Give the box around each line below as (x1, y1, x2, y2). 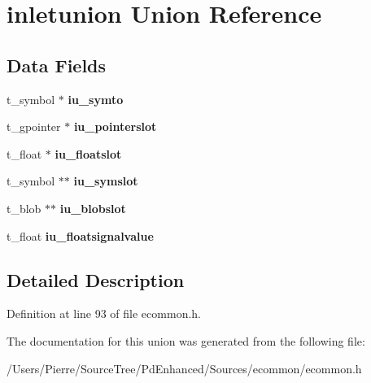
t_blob (7, 199, 41, 216)
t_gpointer (7, 118, 61, 135)
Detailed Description (7, 267, 185, 292)
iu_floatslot (55, 145, 122, 162)
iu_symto (68, 90, 124, 107)
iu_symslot (73, 172, 138, 189)
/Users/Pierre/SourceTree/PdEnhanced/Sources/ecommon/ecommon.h (7, 359, 362, 376)
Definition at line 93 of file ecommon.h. (7, 305, 201, 322)
